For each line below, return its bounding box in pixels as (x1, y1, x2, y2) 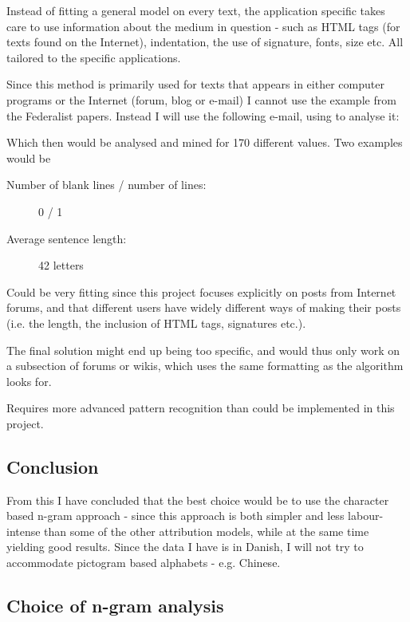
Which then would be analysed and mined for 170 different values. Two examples (6, 134, 403, 151)
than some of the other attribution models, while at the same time (44, 522, 369, 539)
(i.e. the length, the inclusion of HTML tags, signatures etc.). (6, 314, 306, 331)
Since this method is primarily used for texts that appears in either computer (6, 76, 384, 93)
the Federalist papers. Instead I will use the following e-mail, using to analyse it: (6, 107, 400, 124)
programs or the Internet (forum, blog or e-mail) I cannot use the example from (6, 91, 396, 108)
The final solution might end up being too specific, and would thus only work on (6, 341, 400, 358)
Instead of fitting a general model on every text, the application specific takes (6, 2, 385, 18)
